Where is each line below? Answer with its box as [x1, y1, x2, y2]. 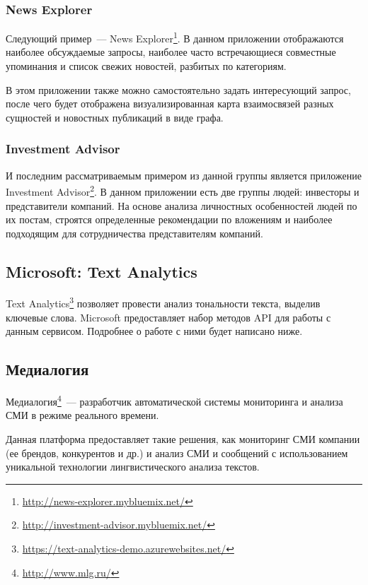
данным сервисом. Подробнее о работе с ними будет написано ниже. [6, 324, 303, 338]
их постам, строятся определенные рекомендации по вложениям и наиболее [6, 212, 333, 227]
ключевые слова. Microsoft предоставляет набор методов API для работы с [6, 309, 331, 324]
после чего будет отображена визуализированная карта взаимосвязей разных [6, 96, 334, 111]
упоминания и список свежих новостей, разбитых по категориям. [6, 59, 287, 73]
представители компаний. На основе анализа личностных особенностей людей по [6, 198, 357, 213]
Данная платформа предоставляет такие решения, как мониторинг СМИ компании [6, 431, 360, 446]
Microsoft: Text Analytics [6, 260, 197, 282]
